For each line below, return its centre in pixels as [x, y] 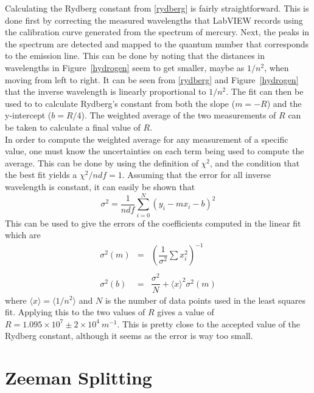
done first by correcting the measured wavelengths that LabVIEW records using [154, 20]
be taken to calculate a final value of [73, 127]
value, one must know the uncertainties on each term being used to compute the [155, 151]
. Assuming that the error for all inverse [196, 175]
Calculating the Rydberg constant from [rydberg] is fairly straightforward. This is [157, 8]
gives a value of [186, 312]
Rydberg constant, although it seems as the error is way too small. [129, 336]
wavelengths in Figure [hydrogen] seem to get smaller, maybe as [125, 67]
